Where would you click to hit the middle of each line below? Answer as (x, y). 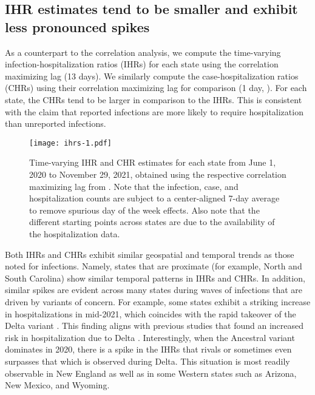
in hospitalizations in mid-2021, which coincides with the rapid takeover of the (151, 313)
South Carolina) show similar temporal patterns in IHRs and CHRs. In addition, (155, 278)
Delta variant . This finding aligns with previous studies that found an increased (154, 326)
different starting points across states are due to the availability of (152, 222)
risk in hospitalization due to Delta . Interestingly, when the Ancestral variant (150, 337)
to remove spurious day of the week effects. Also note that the (144, 210)
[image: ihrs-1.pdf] (71, 143)
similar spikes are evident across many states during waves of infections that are (154, 290)
